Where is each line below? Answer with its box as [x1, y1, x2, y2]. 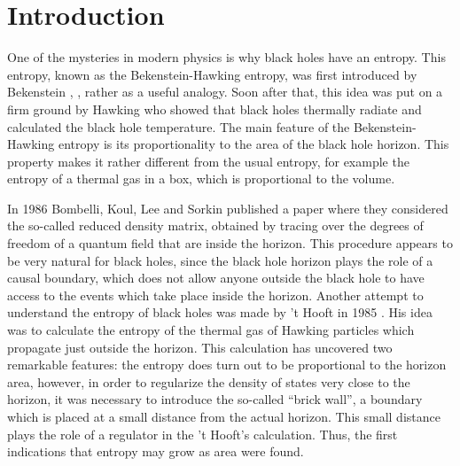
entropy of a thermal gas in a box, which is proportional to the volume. [7, 169, 395, 188]
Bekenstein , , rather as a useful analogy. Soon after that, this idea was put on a [7, 82, 443, 101]
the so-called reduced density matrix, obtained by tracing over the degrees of [7, 216, 424, 235]
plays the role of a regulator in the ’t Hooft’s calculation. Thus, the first [7, 424, 398, 443]
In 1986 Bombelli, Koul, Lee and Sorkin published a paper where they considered [7, 198, 448, 217]
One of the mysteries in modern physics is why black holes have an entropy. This [7, 48, 446, 66]
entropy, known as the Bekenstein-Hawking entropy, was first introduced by [7, 65, 417, 83]
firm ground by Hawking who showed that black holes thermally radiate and [7, 99, 422, 118]
